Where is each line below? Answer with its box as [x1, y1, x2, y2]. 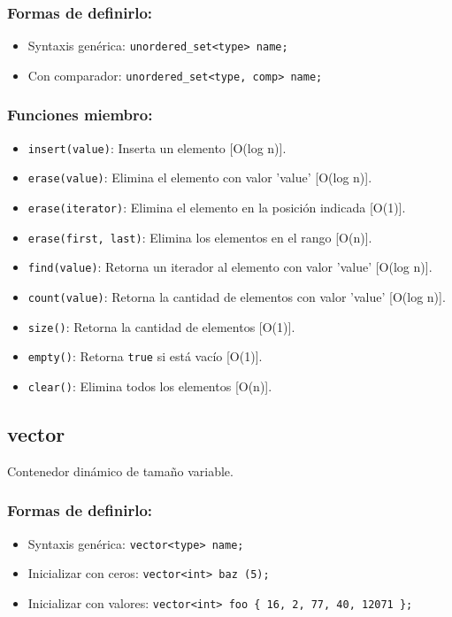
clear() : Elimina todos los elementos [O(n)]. [27, 377, 272, 395]
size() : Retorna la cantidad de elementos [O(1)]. [27, 317, 295, 335]
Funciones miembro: [7, 104, 153, 126]
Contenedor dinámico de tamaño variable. [7, 461, 234, 480]
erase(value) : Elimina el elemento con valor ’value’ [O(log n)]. [27, 168, 372, 187]
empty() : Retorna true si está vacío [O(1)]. [27, 347, 263, 366]
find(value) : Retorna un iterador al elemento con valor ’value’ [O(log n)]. [27, 258, 433, 276]
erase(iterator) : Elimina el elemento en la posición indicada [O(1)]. [27, 198, 406, 217]
